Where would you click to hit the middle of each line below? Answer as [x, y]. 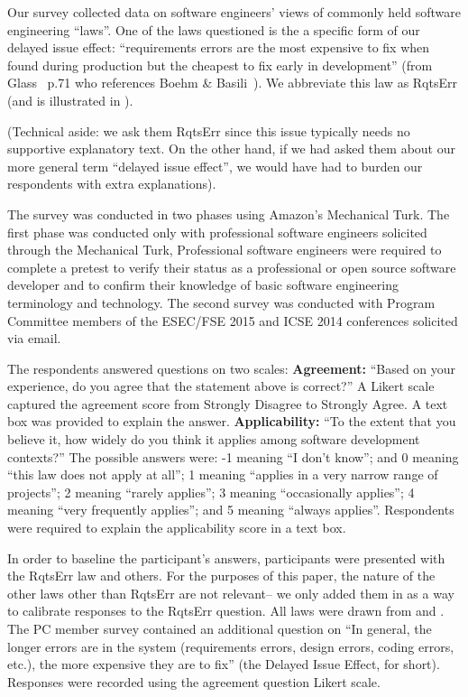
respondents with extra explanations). [112, 184]
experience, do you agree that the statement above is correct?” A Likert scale [221, 386]
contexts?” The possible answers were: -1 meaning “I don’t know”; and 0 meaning [233, 456]
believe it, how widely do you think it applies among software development [214, 439]
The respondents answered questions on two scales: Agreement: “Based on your [232, 368]
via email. [34, 338]
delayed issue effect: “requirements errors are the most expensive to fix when [219, 47]
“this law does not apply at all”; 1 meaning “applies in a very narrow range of [223, 474]
